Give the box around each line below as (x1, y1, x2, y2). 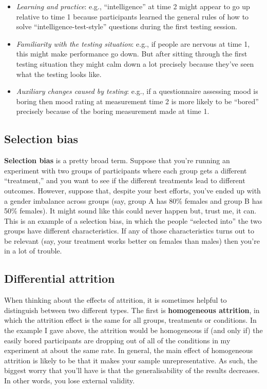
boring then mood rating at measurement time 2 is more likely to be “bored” (16, 95, 259, 106)
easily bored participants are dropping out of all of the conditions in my (4, 335, 231, 345)
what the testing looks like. (16, 68, 102, 79)
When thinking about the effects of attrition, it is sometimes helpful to (4, 295, 227, 305)
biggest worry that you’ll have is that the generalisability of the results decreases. (4, 365, 260, 376)
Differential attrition (4, 270, 115, 286)
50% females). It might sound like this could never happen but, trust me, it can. (4, 205, 257, 216)
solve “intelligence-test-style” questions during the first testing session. (16, 21, 237, 32)
